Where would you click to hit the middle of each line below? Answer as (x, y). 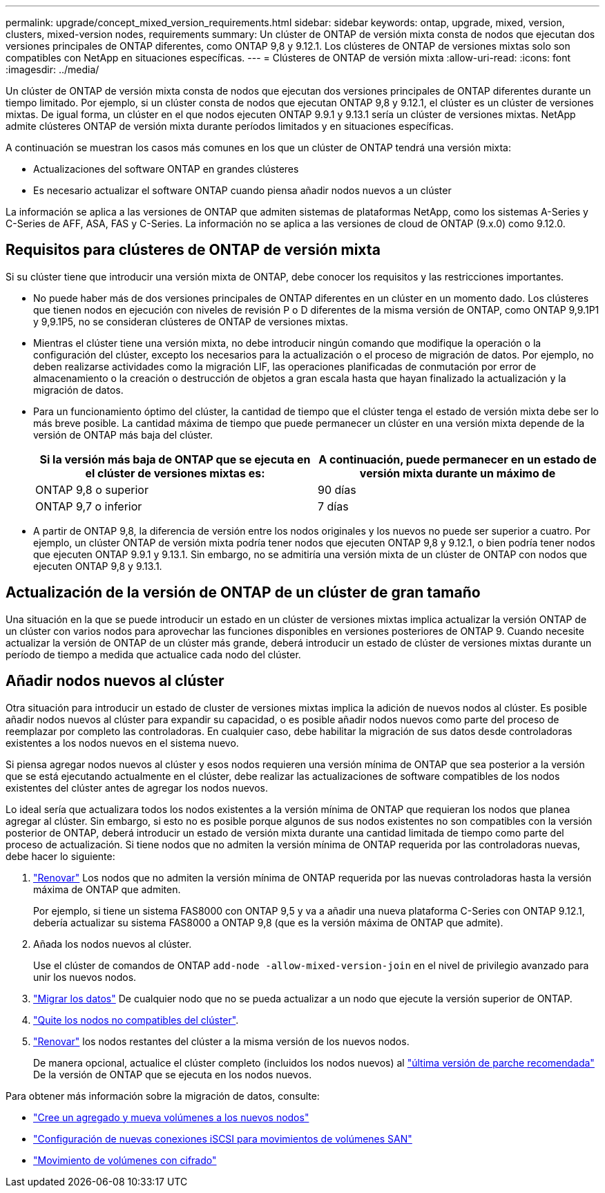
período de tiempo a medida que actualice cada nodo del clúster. (153, 654)
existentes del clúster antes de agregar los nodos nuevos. (137, 788)
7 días (333, 506)
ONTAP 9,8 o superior (92, 489)
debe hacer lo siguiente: (60, 856)
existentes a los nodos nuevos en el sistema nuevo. (122, 743)
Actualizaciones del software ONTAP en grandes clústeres (166, 169)
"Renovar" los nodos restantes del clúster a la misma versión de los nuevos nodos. (221, 1041)
